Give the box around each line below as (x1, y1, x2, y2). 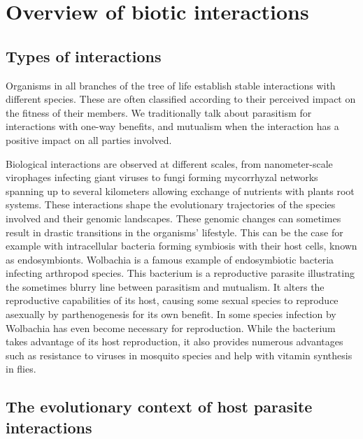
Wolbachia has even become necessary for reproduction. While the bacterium (6, 320, 336, 335)
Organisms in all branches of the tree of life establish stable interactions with (6, 78, 336, 92)
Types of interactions (6, 45, 162, 66)
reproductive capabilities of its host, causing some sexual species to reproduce (6, 293, 339, 308)
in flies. (6, 361, 36, 376)
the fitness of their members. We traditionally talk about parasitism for (6, 105, 312, 120)
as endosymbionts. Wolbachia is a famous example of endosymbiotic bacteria (6, 252, 334, 266)
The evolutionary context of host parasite (6, 396, 313, 417)
